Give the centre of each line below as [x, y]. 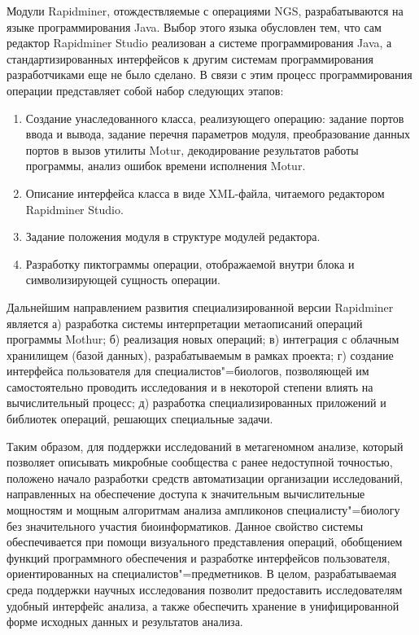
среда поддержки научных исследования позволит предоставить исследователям [205, 589]
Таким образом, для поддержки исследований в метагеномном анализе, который [205, 446]
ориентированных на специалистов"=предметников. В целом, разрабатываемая [202, 574]
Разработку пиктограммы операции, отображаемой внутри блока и [190, 263]
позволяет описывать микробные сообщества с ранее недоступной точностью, [200, 462]
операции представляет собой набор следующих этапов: [145, 90]
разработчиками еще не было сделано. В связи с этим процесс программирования [209, 74]
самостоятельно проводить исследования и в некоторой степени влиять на [190, 386]
